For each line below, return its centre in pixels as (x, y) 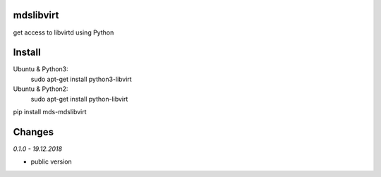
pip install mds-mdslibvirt (50, 111)
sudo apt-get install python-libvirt (79, 99)
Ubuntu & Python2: (41, 89)
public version (51, 161)
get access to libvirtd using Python (64, 32)
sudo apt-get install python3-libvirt (81, 79)
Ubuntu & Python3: (41, 69)
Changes (34, 132)
